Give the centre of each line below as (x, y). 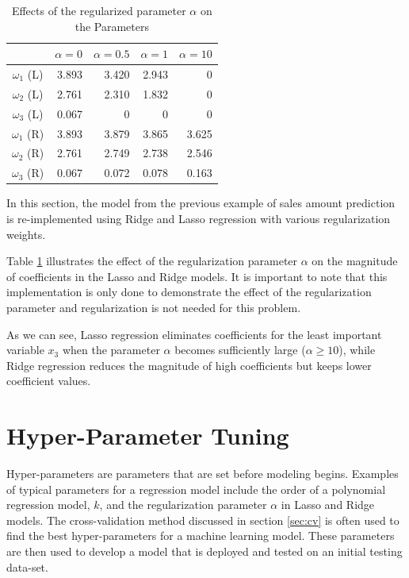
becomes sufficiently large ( (240, 350)
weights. (26, 234)
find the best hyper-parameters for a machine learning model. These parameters (201, 536)
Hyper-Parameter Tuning (148, 435)
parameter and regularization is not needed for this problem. (154, 307)
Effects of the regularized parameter (99, 10)
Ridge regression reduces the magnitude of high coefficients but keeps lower (189, 365)
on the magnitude (355, 261)
